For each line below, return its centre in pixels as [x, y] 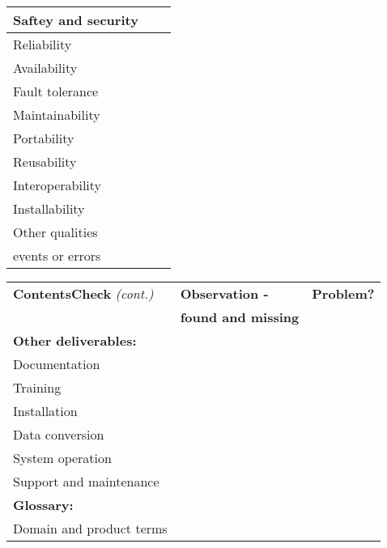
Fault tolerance [56, 91]
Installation [45, 411]
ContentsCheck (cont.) [83, 293]
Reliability [43, 44]
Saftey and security [76, 20]
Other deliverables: [75, 340]
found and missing [240, 317]
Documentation [57, 364]
